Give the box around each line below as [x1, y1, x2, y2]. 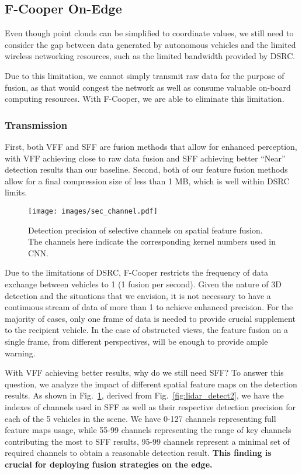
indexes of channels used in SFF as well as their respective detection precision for [5, 400, 296, 413]
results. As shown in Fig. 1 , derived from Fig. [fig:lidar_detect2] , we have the [5, 389, 284, 401]
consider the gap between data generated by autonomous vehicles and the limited [5, 38, 296, 50]
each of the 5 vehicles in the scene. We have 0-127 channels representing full [5, 412, 276, 424]
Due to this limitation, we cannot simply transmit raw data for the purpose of [5, 69, 284, 81]
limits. [5, 186, 27, 198]
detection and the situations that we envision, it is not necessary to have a [5, 289, 271, 301]
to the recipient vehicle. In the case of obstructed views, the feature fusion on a [5, 324, 288, 336]
